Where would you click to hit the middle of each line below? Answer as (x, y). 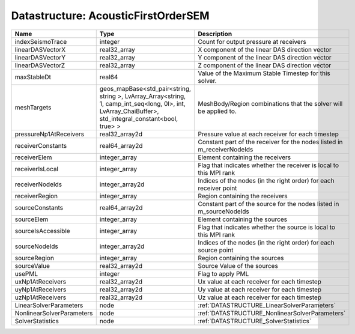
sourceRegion (34, 258)
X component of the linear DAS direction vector (265, 49)
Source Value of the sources (238, 266)
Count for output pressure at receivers (252, 41)
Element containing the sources (243, 219)
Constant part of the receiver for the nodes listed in (270, 142)
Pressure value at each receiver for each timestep (268, 134)
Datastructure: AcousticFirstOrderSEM (110, 16)
